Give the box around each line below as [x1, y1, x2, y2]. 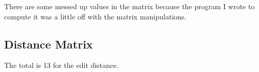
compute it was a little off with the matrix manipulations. [4, 11, 187, 21]
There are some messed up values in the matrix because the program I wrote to [4, 1, 255, 11]
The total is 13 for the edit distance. [4, 60, 119, 70]
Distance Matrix [4, 36, 93, 52]
